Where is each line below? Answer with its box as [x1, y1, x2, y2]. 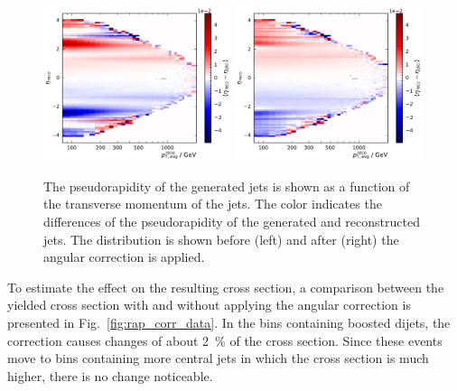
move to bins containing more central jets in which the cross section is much [7, 349, 429, 368]
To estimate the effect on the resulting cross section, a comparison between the [7, 277, 444, 296]
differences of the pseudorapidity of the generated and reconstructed [43, 211, 420, 230]
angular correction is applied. [43, 247, 205, 266]
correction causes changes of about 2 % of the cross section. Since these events [7, 330, 443, 349]
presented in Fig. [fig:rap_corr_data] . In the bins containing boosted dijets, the [7, 312, 451, 331]
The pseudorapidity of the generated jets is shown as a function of [43, 176, 410, 195]
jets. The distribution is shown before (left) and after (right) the [43, 229, 399, 248]
